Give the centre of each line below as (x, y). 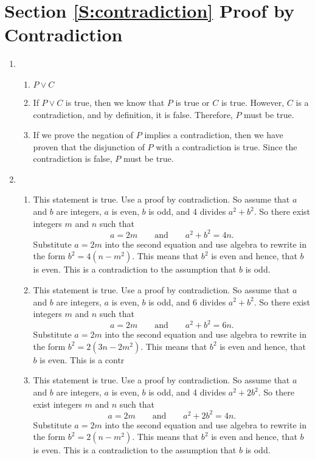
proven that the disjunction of (89, 146)
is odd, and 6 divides (187, 301)
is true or (192, 102)
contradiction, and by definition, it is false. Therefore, (133, 114)
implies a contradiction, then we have (214, 135)
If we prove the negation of (83, 135)
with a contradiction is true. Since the (227, 146)
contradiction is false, (73, 159)
